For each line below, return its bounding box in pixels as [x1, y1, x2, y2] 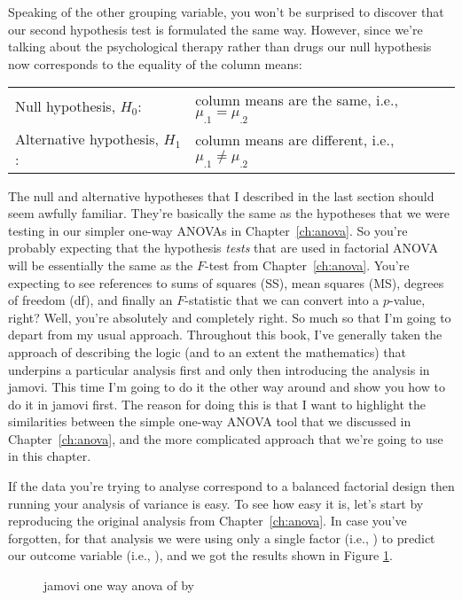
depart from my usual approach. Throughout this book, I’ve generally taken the [8, 325, 442, 344]
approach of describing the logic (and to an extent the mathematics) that [8, 342, 407, 361]
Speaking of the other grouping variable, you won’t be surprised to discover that [8, 3, 444, 20]
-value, [389, 291, 426, 309]
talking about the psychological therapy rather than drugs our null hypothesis [8, 37, 432, 56]
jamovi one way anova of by [43, 576, 194, 595]
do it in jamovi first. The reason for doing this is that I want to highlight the [8, 394, 427, 413]
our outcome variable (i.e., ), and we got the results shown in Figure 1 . [8, 546, 393, 565]
